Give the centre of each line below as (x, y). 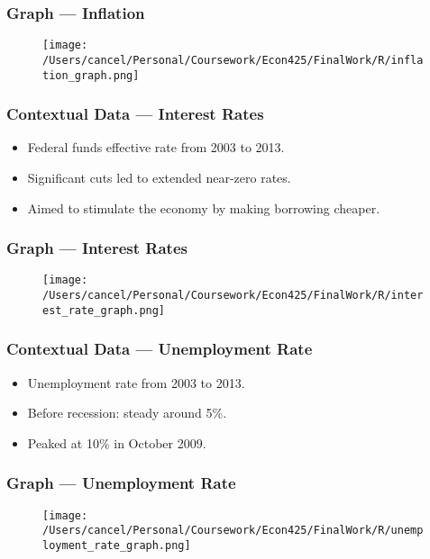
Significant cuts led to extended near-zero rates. (159, 177)
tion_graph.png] (91, 75)
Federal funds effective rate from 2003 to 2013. (156, 147)
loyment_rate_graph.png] (117, 545)
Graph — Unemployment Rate (121, 483)
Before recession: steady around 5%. (127, 413)
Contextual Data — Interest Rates (135, 114)
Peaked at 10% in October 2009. (117, 442)
